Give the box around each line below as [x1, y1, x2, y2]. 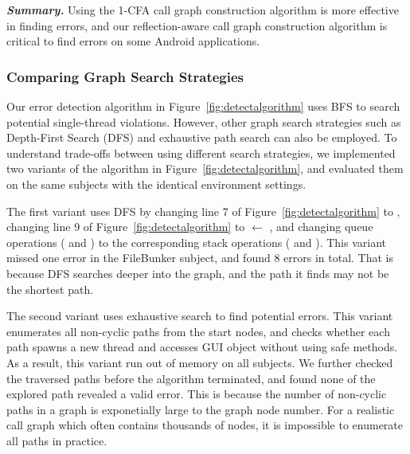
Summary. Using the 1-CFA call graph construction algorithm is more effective [6, 2, 399, 18]
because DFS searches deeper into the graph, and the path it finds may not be [6, 264, 389, 281]
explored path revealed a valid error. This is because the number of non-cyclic [6, 386, 387, 402]
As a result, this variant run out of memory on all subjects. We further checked [6, 354, 393, 370]
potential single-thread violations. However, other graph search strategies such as [6, 113, 401, 130]
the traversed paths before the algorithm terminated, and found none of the [6, 370, 376, 386]
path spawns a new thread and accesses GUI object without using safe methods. [6, 339, 398, 355]
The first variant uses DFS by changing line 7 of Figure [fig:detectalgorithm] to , [6, 202, 400, 219]
